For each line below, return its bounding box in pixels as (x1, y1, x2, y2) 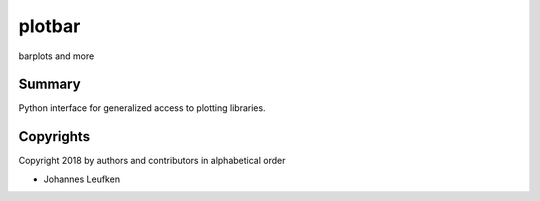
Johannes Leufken (43, 173, 120, 185)
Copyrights (18, 128, 90, 145)
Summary (18, 76, 81, 93)
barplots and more (18, 50, 95, 62)
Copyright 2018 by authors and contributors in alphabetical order (18, 155, 286, 167)
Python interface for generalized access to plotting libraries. (18, 102, 266, 114)
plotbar (18, 15, 81, 37)
